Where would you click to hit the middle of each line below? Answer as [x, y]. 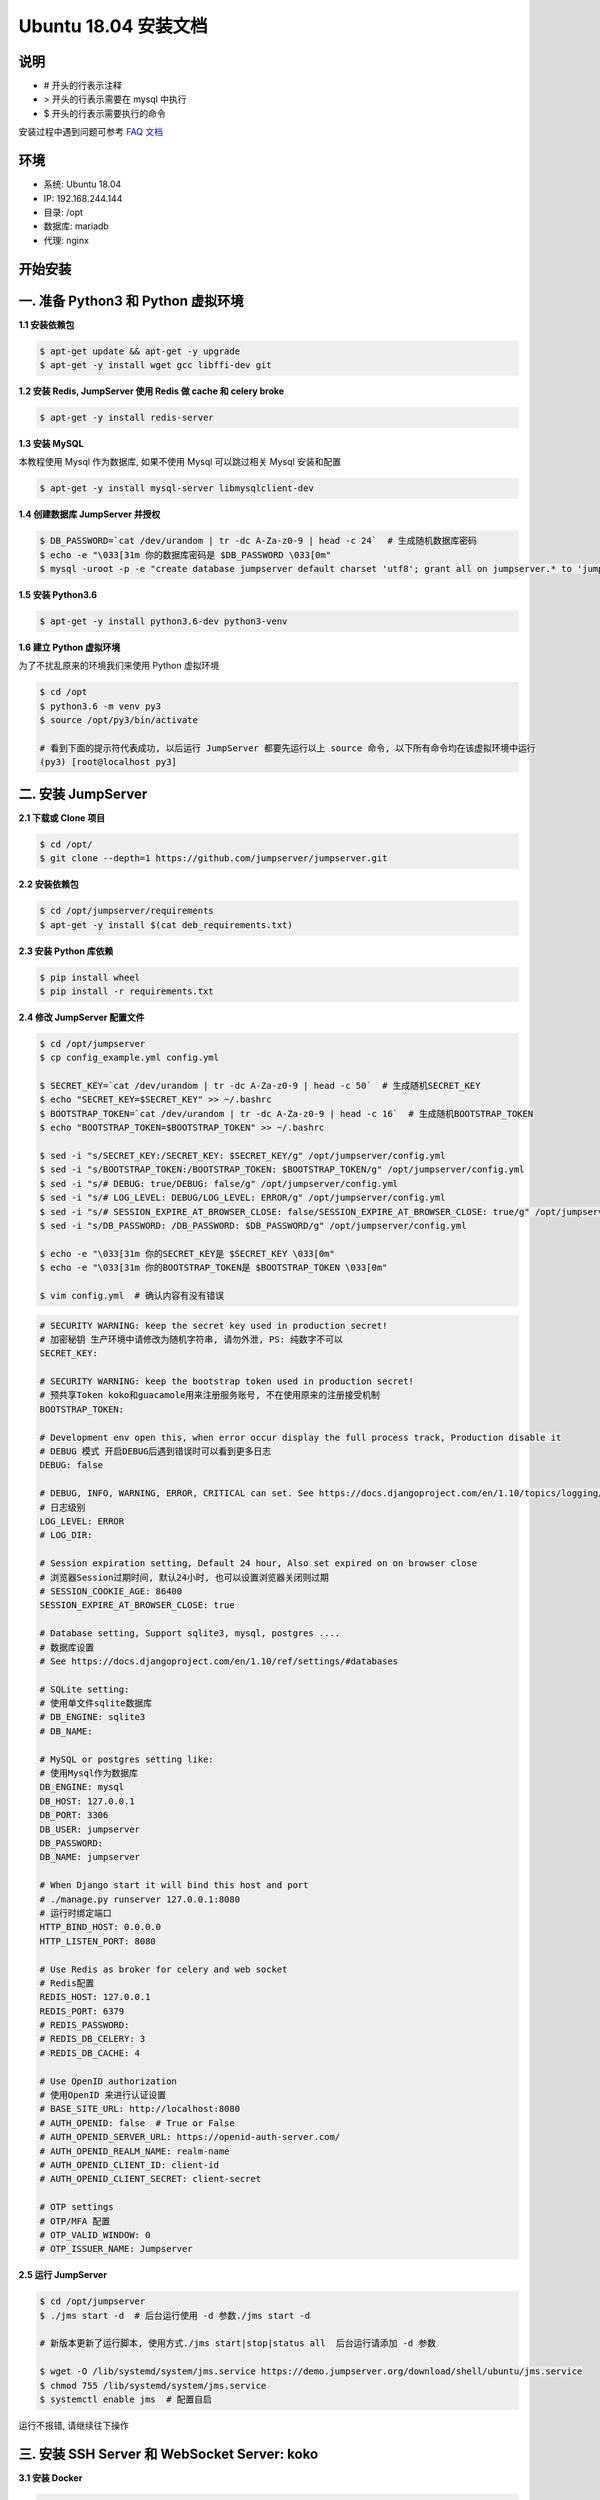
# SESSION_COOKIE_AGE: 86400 [111, 1591]
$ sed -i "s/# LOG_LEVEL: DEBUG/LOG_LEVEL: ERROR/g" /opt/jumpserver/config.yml [242, 1198]
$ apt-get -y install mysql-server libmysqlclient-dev [176, 488]
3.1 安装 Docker [50, 2477]
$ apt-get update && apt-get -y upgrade [139, 351]
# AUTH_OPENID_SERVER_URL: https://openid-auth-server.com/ [190, 2137]
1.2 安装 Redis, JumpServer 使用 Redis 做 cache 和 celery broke [151, 391]
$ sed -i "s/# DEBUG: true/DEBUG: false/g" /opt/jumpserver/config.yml [219, 1183]
